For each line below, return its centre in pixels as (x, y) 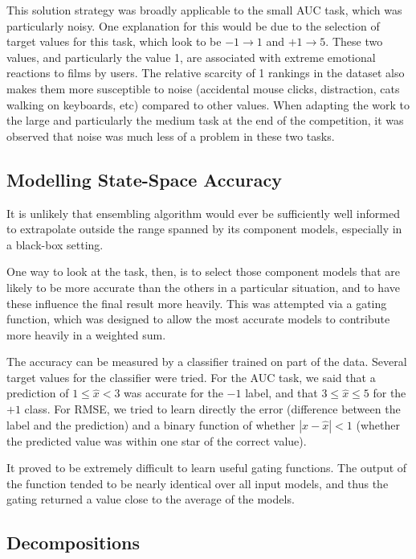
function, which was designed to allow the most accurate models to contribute (198, 319)
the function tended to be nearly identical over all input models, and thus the (198, 483)
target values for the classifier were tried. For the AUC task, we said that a (191, 377)
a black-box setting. (55, 244)
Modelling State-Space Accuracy (144, 179)
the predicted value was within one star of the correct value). (157, 440)
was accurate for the (173, 393)
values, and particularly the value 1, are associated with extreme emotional (191, 57)
